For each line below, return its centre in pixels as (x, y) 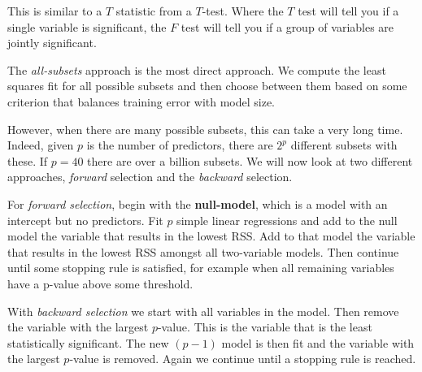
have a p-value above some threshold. (100, 283)
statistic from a (154, 11)
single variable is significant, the (87, 26)
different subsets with (344, 145)
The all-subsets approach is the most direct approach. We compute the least (197, 69)
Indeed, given (41, 145)
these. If (28, 160)
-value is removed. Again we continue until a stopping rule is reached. (243, 359)
